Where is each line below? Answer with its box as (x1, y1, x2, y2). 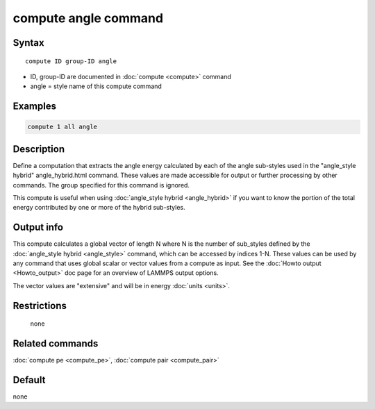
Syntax (12, 37, 44, 49)
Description (12, 143, 65, 155)
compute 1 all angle (27, 123, 97, 131)
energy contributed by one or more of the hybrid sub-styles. (12, 203, 185, 212)
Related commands (12, 337, 99, 350)
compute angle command (12, 10, 163, 26)
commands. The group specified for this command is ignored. (12, 181, 190, 189)
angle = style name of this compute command (30, 82, 162, 90)
